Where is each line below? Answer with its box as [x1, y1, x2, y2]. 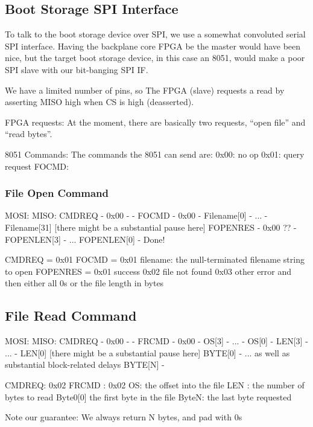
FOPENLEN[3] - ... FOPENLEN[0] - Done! [5, 233, 165, 245]
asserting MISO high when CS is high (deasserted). [5, 95, 194, 108]
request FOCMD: [5, 159, 69, 172]
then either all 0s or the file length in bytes [5, 277, 164, 289]
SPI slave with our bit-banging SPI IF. [5, 63, 148, 75]
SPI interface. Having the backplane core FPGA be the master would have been [5, 39, 301, 52]
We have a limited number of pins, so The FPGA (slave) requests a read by [5, 83, 285, 96]
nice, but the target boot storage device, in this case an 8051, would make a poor [5, 51, 305, 64]
